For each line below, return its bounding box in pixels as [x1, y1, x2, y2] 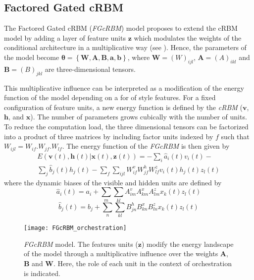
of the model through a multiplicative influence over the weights [24, 248, 218, 259]
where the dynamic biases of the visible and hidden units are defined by [4, 177, 222, 187]
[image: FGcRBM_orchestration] [24, 224, 127, 232]
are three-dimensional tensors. [45, 63, 136, 74]
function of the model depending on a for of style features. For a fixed [4, 92, 216, 103]
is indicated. [24, 268, 60, 278]
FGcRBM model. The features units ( [24, 238, 138, 249]
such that [221, 131, 250, 141]
